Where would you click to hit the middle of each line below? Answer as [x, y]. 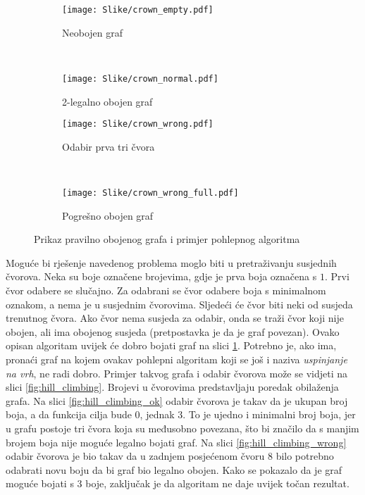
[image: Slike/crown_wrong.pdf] [138, 124]
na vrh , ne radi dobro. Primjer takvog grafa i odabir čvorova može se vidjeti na [177, 373]
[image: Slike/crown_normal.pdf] [140, 79]
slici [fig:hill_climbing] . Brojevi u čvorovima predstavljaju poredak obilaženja [172, 387]
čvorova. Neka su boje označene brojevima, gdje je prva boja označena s [161, 276]
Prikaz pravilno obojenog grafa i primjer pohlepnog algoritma [167, 239]
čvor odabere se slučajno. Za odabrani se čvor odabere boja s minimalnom [166, 290]
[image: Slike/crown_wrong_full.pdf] [150, 193]
